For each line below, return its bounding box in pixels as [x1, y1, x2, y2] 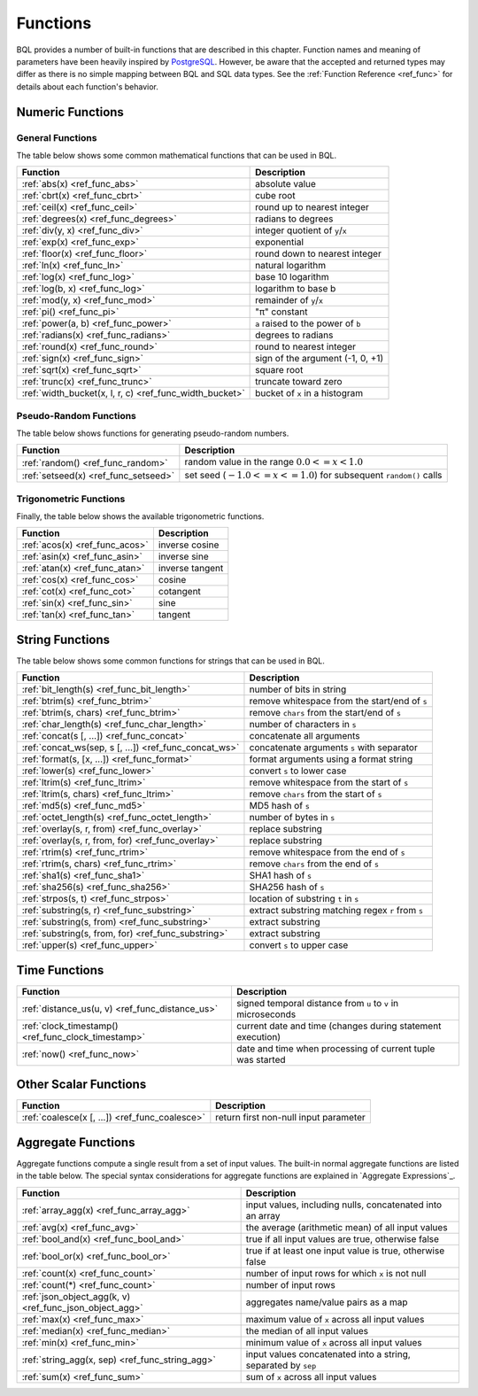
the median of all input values [245, 1324, 369, 1337]
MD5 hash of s [249, 800, 310, 812]
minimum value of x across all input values [245, 1336, 422, 1348]
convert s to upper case [249, 939, 349, 951]
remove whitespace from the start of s [249, 776, 409, 788]
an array [245, 1209, 281, 1221]
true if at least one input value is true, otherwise [245, 1245, 445, 1257]
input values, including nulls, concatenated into [245, 1198, 443, 1211]
